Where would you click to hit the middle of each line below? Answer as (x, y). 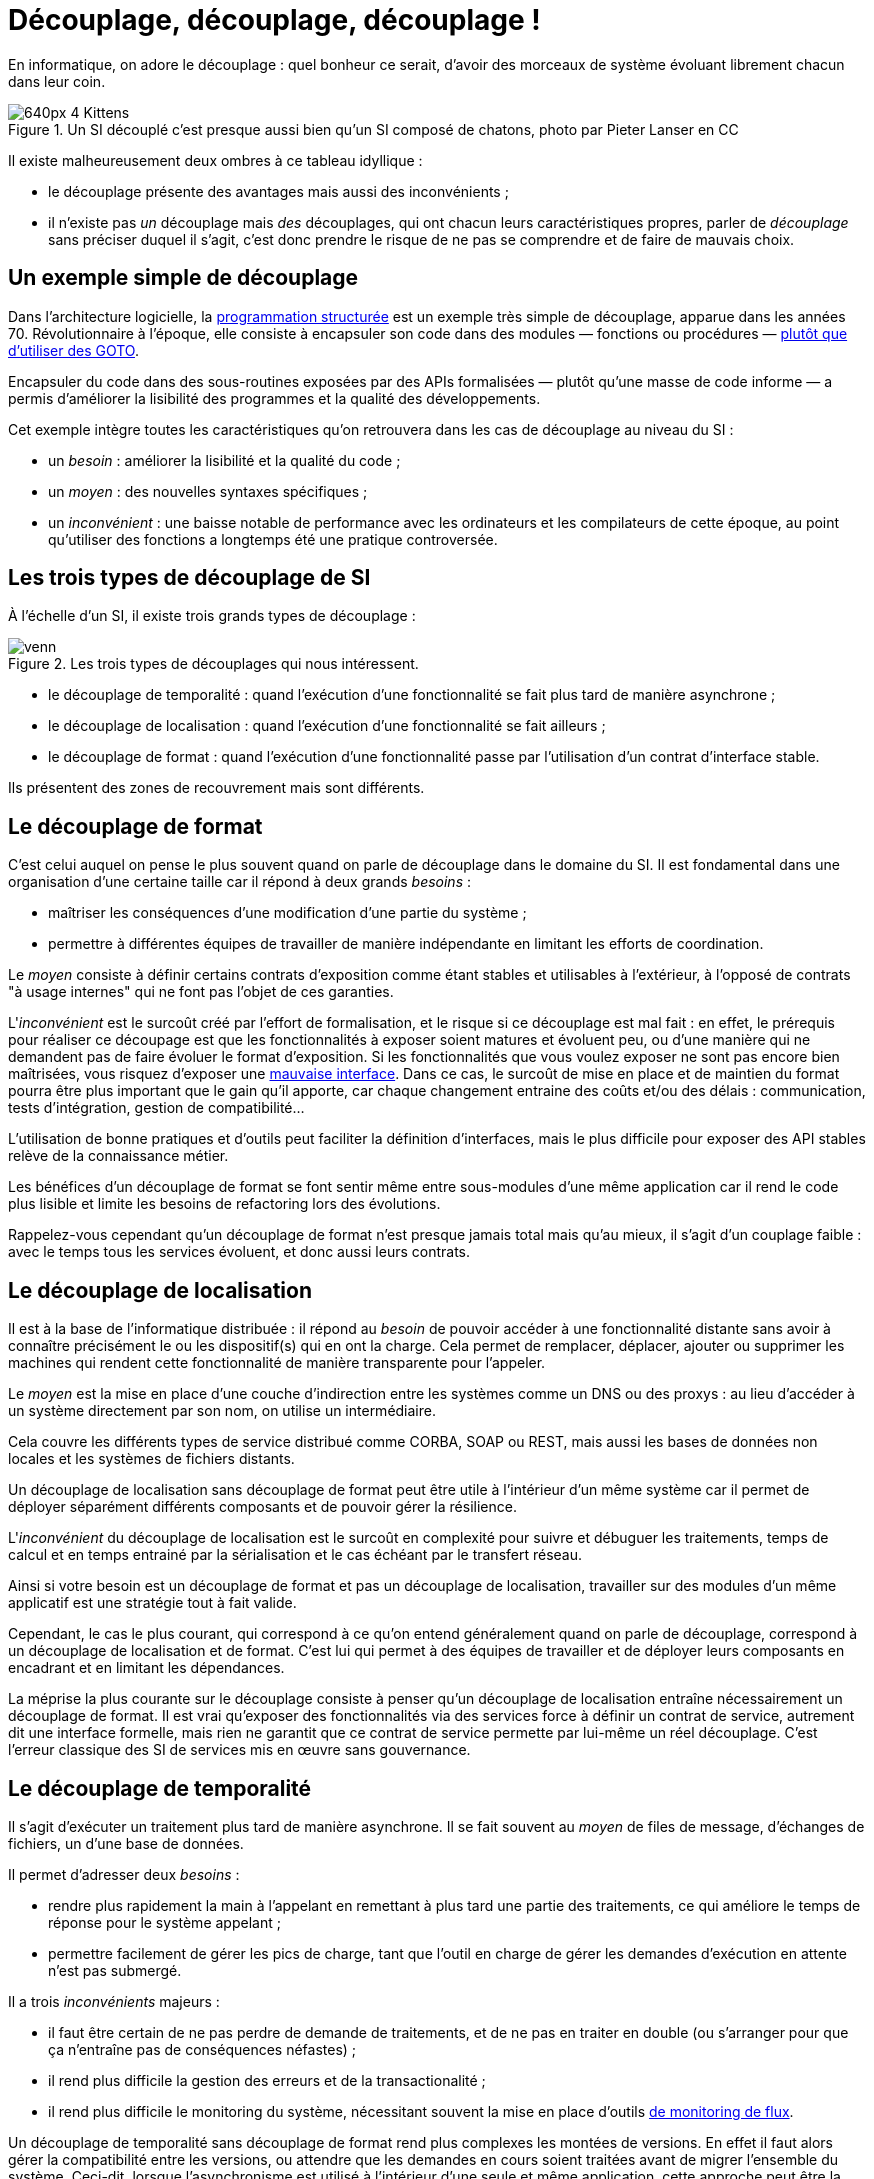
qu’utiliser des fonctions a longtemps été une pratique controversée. (273, 539)
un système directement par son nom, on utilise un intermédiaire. (222, 1411)
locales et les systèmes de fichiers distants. (151, 1459)
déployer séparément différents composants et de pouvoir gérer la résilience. (262, 1507)
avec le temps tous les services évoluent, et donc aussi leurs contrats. (239, 1252)
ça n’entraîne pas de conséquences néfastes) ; (202, 2049)
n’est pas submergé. (115, 1970)
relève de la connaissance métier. (118, 1156)
